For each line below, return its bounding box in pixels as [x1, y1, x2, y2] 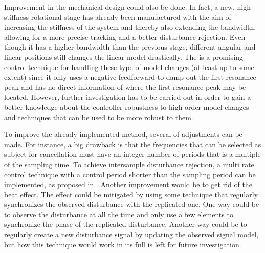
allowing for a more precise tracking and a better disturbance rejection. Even [4, 31, 246, 42]
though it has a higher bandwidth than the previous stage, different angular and [4, 41, 256, 52]
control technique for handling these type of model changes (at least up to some [4, 61, 254, 72]
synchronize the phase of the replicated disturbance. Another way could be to [4, 219, 247, 229]
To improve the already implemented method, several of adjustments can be [4, 129, 242, 140]
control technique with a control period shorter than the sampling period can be [4, 169, 256, 179]
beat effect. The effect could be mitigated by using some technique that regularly [4, 189, 258, 199]
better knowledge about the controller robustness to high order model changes [4, 101, 249, 112]
